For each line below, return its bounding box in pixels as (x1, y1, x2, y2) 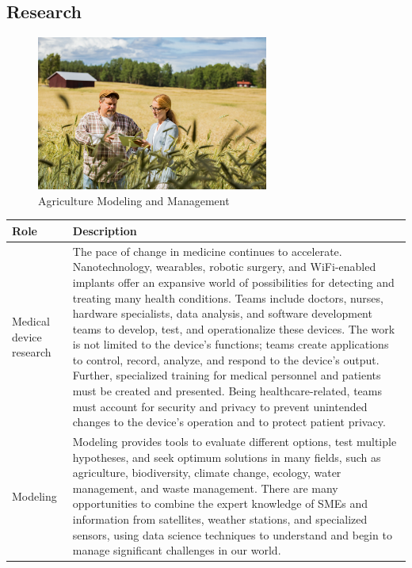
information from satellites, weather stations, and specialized (72, 511, 368, 528)
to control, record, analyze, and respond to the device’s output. (72, 351, 380, 368)
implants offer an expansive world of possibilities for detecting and (72, 273, 395, 290)
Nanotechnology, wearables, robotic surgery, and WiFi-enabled (72, 258, 376, 275)
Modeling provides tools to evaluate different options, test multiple (72, 433, 397, 450)
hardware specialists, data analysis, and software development (72, 305, 372, 322)
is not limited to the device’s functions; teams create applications (72, 336, 389, 353)
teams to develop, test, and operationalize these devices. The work (72, 320, 395, 337)
